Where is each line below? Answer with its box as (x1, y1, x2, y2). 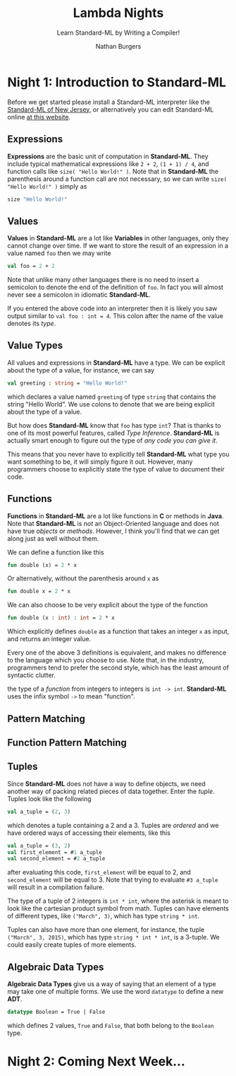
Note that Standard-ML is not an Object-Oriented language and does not (7, 519, 220, 527)
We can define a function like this (7, 548, 104, 556)
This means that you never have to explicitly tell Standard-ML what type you (7, 450, 230, 458)
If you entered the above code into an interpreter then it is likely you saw (7, 304, 218, 312)
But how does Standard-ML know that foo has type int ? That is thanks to (7, 421, 221, 429)
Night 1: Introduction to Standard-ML (7, 74, 227, 90)
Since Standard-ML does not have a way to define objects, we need (7, 779, 206, 788)
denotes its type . (7, 320, 56, 328)
